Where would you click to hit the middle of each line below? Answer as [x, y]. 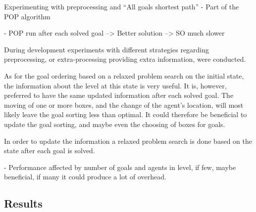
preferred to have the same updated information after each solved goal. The [119, 95]
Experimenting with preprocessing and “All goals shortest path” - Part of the [122, 6]
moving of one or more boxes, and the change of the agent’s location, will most [124, 105]
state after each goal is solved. [50, 150]
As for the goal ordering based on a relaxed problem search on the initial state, [124, 75]
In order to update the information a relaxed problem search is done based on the [128, 141]
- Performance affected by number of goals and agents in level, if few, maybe [120, 167]
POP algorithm [27, 16]
